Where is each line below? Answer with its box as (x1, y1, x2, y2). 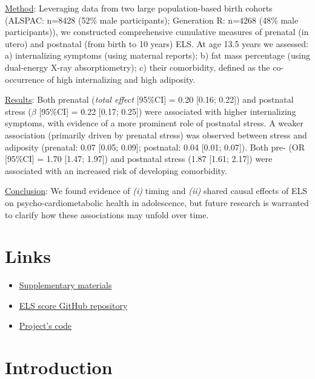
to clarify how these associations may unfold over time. (5, 208, 209, 221)
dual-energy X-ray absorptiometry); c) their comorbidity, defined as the (5, 60, 270, 73)
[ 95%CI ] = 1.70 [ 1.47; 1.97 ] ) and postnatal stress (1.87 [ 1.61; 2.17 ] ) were (5, 152, 273, 165)
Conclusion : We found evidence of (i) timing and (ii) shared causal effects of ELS (5, 184, 307, 197)
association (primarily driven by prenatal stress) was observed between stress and (5, 128, 307, 141)
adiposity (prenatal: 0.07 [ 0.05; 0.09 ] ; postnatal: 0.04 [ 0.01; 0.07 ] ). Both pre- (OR (5, 140, 305, 153)
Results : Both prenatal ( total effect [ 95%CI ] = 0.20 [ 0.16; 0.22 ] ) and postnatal (5, 93, 294, 106)
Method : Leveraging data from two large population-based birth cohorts (5, 2, 273, 14)
